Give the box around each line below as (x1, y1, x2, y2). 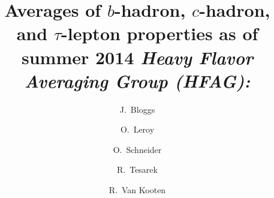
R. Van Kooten (109, 184, 166, 196)
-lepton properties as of (61, 21, 258, 46)
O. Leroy (120, 123, 155, 136)
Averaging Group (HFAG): (24, 68, 251, 93)
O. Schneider (113, 143, 162, 155)
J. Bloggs (119, 103, 155, 115)
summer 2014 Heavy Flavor (22, 44, 253, 70)
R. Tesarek (117, 163, 158, 176)
